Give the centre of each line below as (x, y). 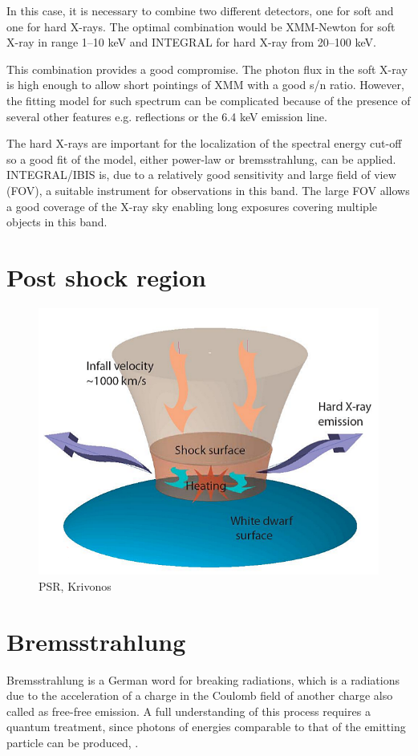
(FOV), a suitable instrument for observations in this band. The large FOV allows (208, 190)
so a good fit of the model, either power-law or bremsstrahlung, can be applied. (201, 159)
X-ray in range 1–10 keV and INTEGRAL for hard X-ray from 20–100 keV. (191, 42)
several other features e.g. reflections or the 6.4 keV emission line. (167, 116)
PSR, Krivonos (75, 585)
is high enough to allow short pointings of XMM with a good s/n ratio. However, (205, 85)
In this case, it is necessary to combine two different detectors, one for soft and (200, 10)
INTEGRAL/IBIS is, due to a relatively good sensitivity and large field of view (201, 175)
